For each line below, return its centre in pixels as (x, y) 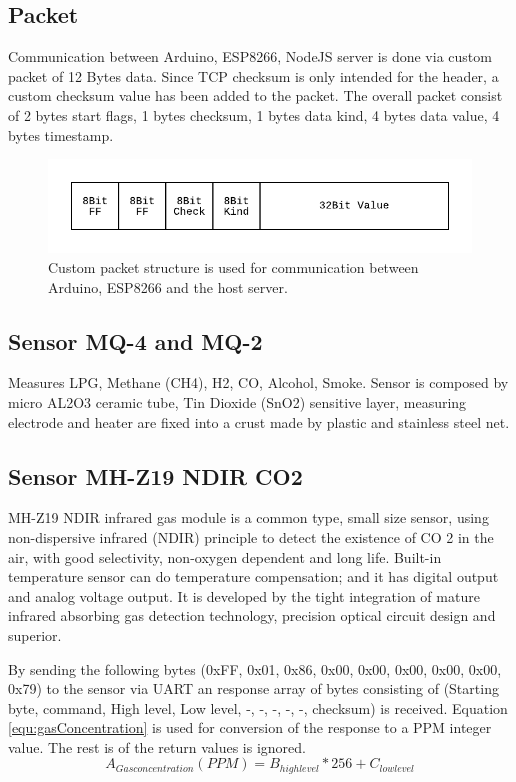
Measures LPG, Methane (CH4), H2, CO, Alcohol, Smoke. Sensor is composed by (258, 382)
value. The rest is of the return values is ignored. (157, 746)
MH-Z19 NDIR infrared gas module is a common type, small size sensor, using (248, 517)
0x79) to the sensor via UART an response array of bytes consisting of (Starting (253, 688)
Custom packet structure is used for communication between (233, 266)
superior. (35, 634)
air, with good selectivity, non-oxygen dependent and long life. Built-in (225, 556)
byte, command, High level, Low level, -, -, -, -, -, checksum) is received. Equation (258, 707)
